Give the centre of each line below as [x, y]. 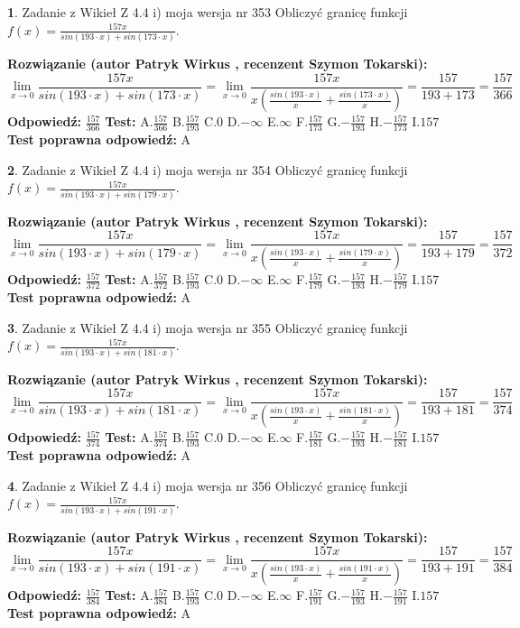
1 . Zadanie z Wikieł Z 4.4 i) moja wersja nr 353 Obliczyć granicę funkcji [208, 12]
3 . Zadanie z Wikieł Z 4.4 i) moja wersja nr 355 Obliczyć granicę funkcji [208, 327]
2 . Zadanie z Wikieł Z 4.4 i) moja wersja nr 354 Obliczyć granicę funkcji [208, 169]
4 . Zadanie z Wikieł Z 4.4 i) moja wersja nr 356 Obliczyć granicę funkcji [208, 485]
